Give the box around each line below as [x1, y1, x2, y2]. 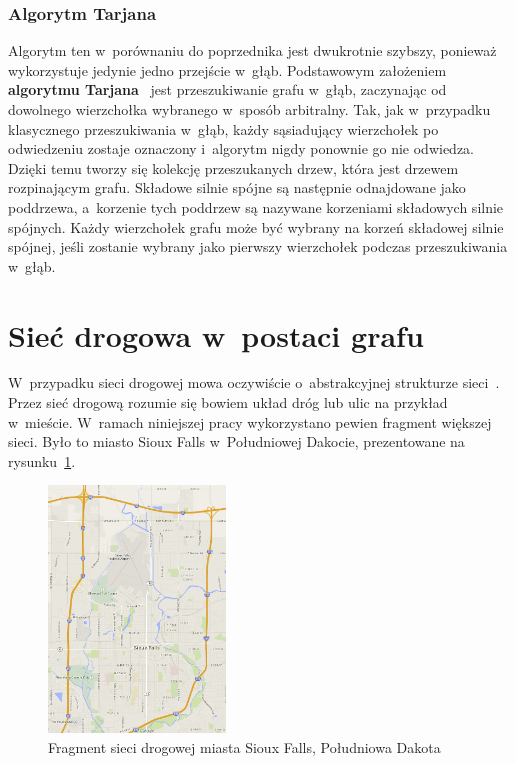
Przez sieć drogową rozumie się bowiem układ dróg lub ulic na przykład [8, 392, 448, 413]
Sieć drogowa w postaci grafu [8, 314, 424, 355]
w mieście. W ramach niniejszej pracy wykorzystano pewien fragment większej [8, 411, 492, 432]
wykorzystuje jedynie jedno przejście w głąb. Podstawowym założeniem [8, 59, 447, 80]
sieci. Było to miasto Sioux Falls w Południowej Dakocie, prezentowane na [8, 431, 465, 452]
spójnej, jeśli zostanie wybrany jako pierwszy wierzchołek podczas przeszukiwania [8, 236, 508, 257]
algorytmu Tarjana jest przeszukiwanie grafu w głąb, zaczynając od [8, 79, 447, 100]
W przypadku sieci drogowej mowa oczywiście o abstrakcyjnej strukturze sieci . [8, 372, 500, 393]
